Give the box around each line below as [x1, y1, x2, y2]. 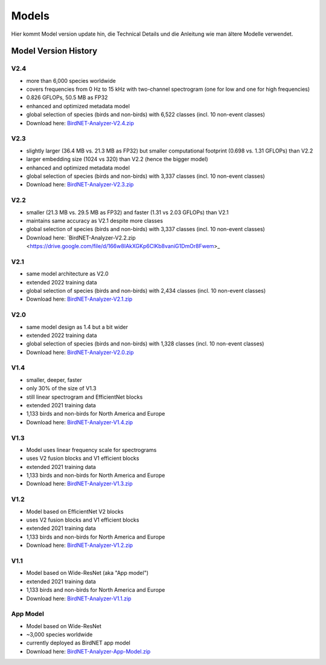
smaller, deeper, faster [26, 376, 82, 384]
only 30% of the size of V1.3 [26, 385, 97, 392]
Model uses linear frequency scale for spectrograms [26, 446, 157, 453]
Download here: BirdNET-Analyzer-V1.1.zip [26, 595, 132, 602]
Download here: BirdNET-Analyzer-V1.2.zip [26, 542, 133, 549]
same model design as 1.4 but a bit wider [26, 323, 129, 330]
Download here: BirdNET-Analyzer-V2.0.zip [26, 349, 134, 356]
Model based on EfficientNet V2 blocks [26, 508, 124, 515]
